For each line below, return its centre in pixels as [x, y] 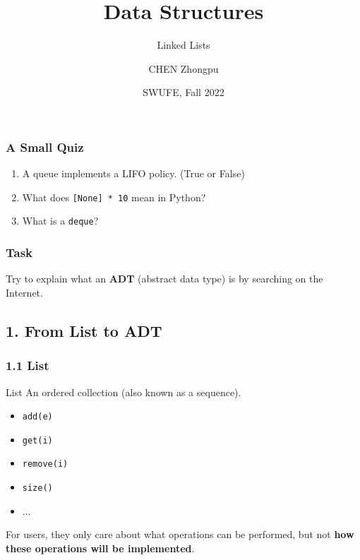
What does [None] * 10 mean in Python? [114, 197]
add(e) [37, 417]
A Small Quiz [45, 147]
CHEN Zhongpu [184, 68]
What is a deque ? [60, 221]
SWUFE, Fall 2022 [184, 92]
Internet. [24, 292]
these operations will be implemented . [100, 548]
